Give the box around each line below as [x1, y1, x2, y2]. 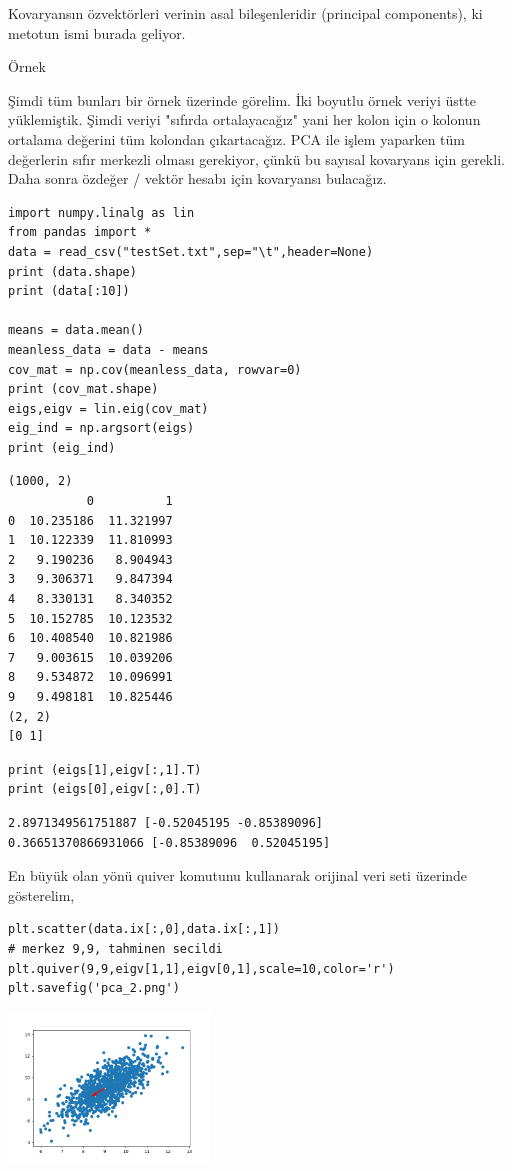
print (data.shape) [8, 264, 137, 279]
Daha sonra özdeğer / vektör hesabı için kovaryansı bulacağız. [8, 168, 387, 189]
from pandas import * [8, 225, 152, 240]
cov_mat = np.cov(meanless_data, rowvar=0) [8, 362, 302, 377]
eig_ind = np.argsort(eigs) [8, 421, 195, 436]
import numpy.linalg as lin [8, 205, 195, 220]
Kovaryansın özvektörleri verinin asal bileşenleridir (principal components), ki [8, 3, 483, 23]
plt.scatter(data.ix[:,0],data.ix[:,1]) [8, 922, 281, 937]
